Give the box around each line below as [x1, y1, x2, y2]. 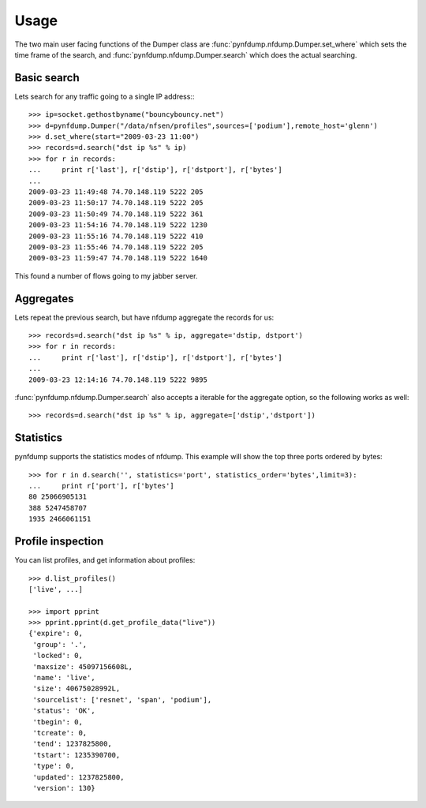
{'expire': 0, [28, 629, 83, 638]
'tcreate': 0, [32, 728, 88, 737]
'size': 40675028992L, [32, 684, 121, 694]
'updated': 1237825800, [32, 772, 125, 781]
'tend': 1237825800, [32, 739, 112, 749]
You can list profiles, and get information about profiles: [14, 555, 196, 565]
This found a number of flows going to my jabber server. [14, 271, 198, 280]
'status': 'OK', [32, 706, 95, 716]
